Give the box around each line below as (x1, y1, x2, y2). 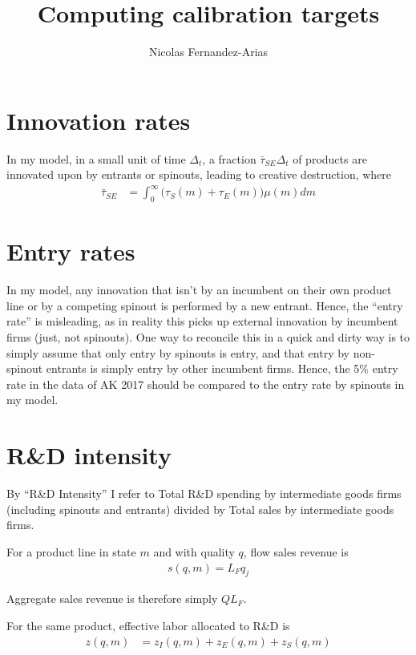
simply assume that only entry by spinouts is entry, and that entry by (6, 344, 349, 361)
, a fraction (202, 150, 256, 167)
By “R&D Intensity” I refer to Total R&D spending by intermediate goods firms (6, 485, 402, 502)
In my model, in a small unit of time (6, 150, 186, 167)
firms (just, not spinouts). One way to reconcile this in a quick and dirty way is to (6, 329, 410, 346)
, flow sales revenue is (243, 543, 349, 560)
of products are (293, 150, 367, 167)
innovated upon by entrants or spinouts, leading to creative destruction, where (6, 166, 392, 183)
